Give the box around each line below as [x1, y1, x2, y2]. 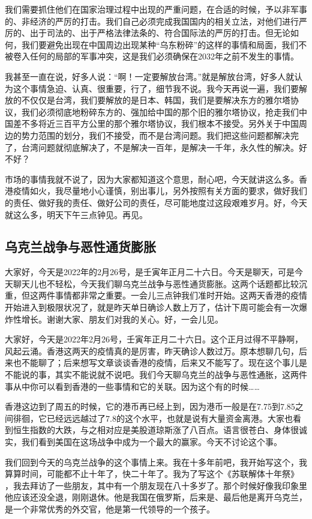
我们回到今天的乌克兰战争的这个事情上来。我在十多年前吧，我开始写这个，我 [5, 455, 307, 468]
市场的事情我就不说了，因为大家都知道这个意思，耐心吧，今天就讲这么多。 [5, 172, 299, 185]
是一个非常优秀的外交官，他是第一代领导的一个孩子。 [5, 502, 215, 515]
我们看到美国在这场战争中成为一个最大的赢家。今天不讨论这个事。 [21, 436, 282, 448]
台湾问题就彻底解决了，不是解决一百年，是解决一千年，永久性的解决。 [21, 141, 299, 153]
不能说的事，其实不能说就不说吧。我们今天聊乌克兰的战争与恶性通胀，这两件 [5, 368, 307, 381]
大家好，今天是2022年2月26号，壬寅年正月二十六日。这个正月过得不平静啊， [5, 333, 303, 345]
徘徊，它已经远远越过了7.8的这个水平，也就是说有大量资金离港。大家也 [13, 411, 293, 424]
